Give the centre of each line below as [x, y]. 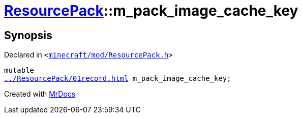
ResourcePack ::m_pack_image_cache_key [151, 11]
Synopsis [28, 35]
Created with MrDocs [40, 94]
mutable [19, 70]
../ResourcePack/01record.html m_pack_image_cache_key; [118, 79]
